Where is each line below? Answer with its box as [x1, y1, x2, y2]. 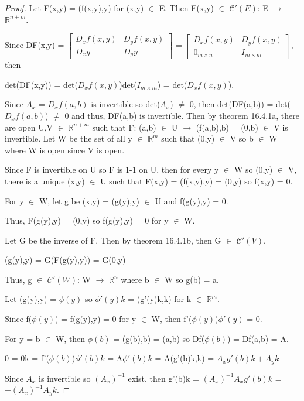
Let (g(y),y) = [5, 293, 57, 305]
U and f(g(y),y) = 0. [155, 194, 228, 207]
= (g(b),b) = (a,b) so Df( [113, 332, 205, 344]
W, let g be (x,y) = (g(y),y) [39, 194, 140, 207]
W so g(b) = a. [164, 273, 220, 285]
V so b [230, 132, 254, 145]
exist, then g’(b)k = [128, 372, 200, 384]
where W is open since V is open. [5, 143, 125, 156]
